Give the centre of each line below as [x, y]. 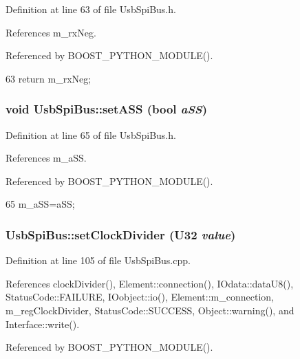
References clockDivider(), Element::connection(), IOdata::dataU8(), [150, 283]
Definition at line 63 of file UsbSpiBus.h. [91, 9]
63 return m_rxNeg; [49, 78]
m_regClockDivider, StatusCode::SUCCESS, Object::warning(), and [150, 310]
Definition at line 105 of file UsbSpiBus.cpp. [98, 260]
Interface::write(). [43, 324]
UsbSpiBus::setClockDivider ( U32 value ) [121, 234]
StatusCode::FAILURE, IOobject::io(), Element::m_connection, [140, 297]
